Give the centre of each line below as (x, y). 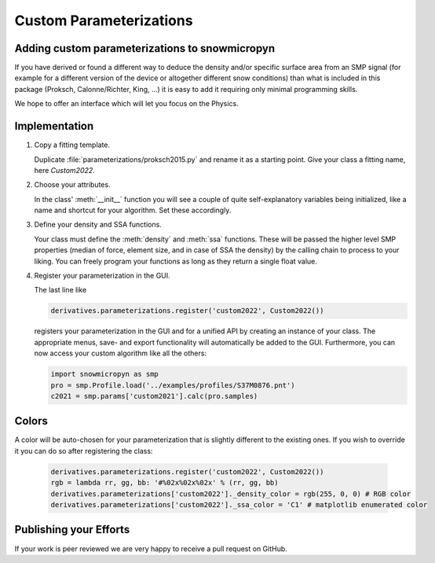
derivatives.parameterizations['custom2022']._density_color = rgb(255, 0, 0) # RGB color (231, 494)
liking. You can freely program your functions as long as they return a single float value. (176, 261)
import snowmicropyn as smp (104, 374)
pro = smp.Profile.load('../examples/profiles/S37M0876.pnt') (173, 385)
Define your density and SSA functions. (98, 225)
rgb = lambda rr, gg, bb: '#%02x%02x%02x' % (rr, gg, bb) (164, 483)
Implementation (54, 126)
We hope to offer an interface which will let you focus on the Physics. (126, 104)
